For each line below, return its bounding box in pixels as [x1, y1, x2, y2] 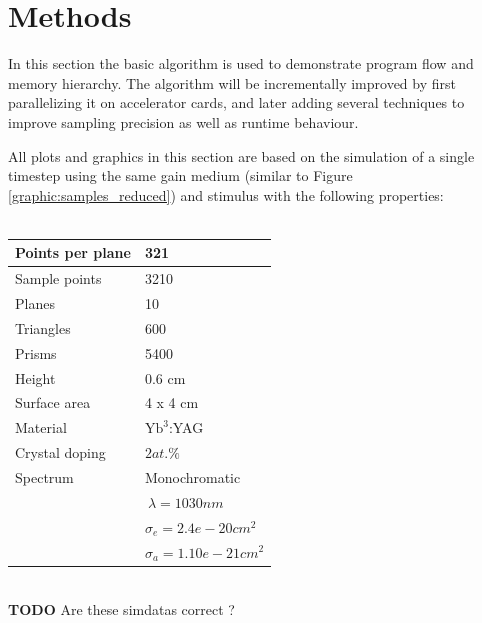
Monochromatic [144, 466, 241, 487]
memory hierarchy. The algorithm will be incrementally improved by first [8, 72, 456, 93]
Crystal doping [15, 442, 106, 463]
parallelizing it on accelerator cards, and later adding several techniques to [8, 92, 465, 113]
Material [15, 417, 67, 438]
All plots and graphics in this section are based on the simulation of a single [8, 145, 475, 166]
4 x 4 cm [144, 392, 199, 413]
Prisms [15, 342, 57, 363]
